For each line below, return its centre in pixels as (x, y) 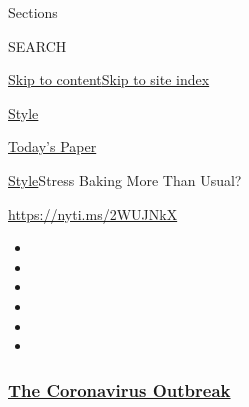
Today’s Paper (52, 146)
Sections (33, 12)
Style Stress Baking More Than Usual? (125, 179)
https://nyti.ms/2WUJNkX (93, 213)
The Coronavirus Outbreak (119, 389)
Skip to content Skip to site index (109, 79)
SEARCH (37, 45)
